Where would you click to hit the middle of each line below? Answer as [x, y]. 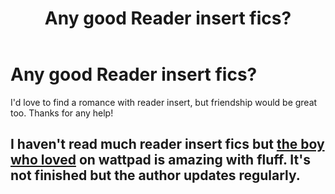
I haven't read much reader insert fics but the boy [167, 144]
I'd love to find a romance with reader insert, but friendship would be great [164, 102]
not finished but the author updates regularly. [155, 175]
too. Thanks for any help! [62, 113]
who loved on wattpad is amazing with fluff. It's [160, 160]
